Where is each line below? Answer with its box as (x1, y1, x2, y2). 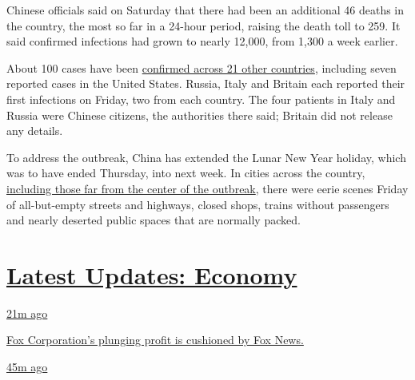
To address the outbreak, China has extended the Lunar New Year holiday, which (6, 148, 406, 165)
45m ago (6, 358, 48, 375)
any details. (6, 122, 63, 139)
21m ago (6, 304, 48, 321)
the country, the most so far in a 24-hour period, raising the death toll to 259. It (6, 17, 401, 34)
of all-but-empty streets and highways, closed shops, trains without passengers (6, 196, 389, 212)
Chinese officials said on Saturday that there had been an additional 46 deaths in (6, 2, 405, 18)
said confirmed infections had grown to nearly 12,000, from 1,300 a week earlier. (6, 33, 398, 49)
